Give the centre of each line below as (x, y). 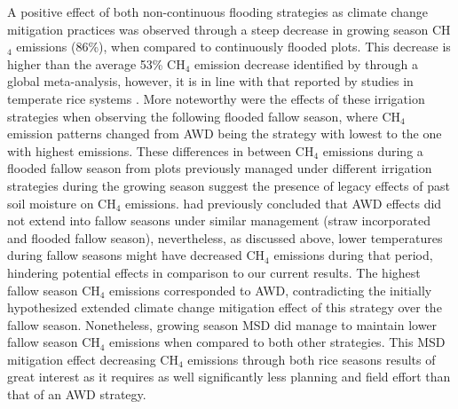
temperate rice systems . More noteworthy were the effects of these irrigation (216, 98)
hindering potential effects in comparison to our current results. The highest (214, 272)
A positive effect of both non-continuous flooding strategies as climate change (218, 12)
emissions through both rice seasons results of (312, 359)
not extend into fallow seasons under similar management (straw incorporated (219, 220)
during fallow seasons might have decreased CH (136, 255)
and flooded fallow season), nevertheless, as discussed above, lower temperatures (225, 237)
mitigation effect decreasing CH (93, 359)
